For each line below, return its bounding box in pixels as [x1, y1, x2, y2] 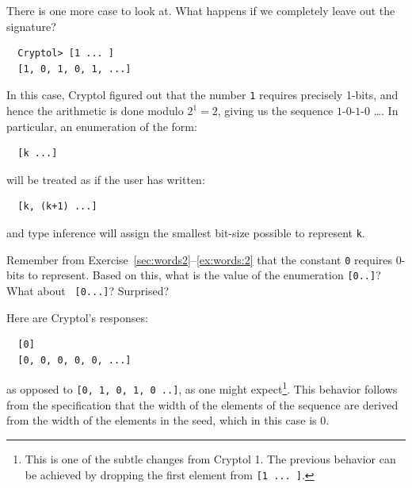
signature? [6, 17, 56, 34]
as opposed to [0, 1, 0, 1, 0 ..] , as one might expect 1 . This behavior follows [6, 378, 398, 398]
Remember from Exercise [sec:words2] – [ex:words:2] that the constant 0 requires [6, 251, 393, 267]
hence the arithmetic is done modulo [6, 102, 184, 119]
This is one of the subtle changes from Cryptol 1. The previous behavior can [25, 450, 396, 467]
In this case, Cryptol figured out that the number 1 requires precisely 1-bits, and [6, 86, 399, 103]
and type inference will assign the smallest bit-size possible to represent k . [6, 225, 365, 240]
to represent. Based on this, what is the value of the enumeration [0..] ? [28, 267, 381, 283]
